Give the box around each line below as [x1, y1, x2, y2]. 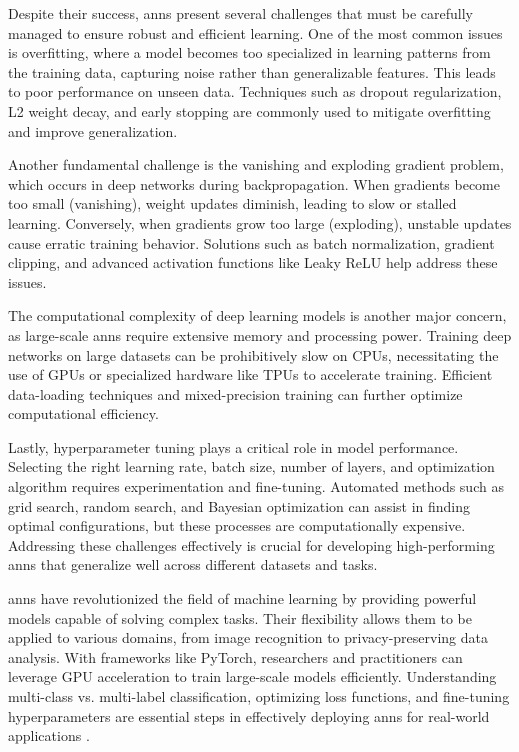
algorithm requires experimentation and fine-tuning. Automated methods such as [8, 476, 504, 497]
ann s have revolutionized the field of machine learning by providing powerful [8, 588, 477, 609]
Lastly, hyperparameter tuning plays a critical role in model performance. [8, 436, 459, 457]
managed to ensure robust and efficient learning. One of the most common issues [8, 22, 503, 43]
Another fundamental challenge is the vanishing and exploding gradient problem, [8, 154, 504, 175]
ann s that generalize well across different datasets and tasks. [8, 554, 378, 575]
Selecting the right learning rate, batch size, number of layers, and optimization [8, 456, 495, 477]
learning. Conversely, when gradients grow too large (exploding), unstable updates [8, 212, 512, 233]
